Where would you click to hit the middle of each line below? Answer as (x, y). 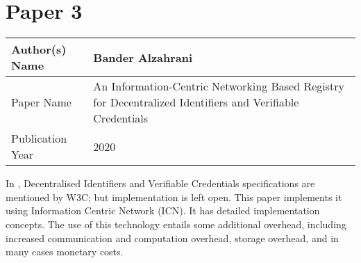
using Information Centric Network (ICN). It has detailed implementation (163, 210)
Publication (39, 138)
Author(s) (39, 49)
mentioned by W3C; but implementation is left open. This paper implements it (174, 197)
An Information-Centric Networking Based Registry (219, 86)
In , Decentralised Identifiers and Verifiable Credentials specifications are (160, 183)
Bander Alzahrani (143, 57)
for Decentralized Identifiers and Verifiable (196, 102)
